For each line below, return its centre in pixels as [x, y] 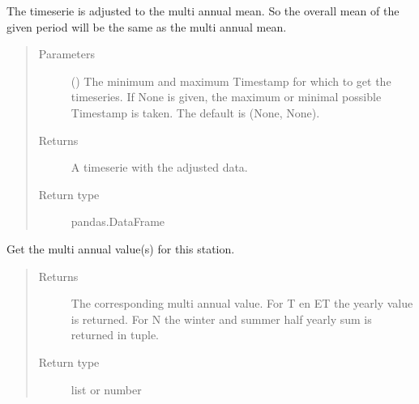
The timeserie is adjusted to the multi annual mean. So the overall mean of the [203, 11]
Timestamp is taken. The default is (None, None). [195, 112]
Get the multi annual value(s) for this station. [121, 248]
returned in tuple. [115, 335]
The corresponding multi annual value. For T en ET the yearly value [242, 303]
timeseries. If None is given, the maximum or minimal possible [226, 97]
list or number [106, 389]
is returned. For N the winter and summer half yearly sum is [221, 319]
